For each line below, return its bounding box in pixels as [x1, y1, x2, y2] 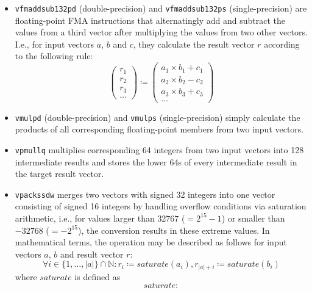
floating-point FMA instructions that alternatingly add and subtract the [15, 13, 285, 26]
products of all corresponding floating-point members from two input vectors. [15, 123, 304, 136]
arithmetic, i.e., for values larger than [15, 211, 155, 224]
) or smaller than [221, 211, 285, 224]
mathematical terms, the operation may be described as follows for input [15, 236, 287, 248]
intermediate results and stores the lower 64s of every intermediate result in [15, 155, 297, 168]
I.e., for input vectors [15, 37, 94, 50]
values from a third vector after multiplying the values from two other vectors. [15, 26, 308, 38]
